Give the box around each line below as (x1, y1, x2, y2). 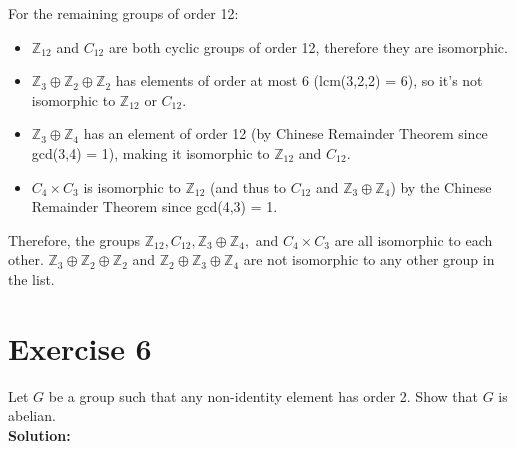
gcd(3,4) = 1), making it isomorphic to (31, 142, 270, 163)
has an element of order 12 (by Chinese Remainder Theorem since (83, 123, 488, 144)
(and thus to (210, 176, 287, 197)
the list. (8, 268, 55, 289)
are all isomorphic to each (334, 229, 493, 250)
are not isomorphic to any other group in (243, 249, 495, 270)
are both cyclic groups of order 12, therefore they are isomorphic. (108, 36, 508, 57)
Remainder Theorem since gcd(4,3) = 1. (31, 196, 278, 217)
